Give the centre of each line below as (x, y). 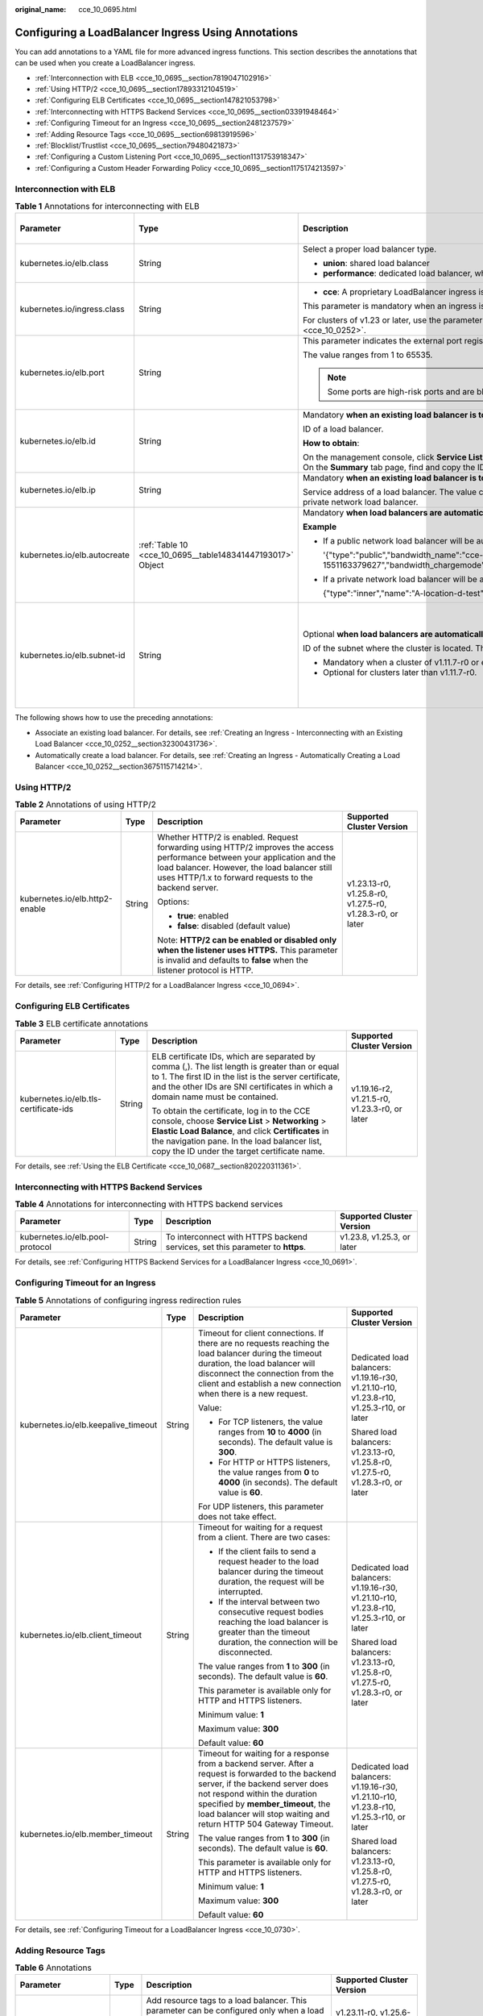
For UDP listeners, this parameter (261, 1506)
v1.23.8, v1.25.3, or (375, 1237)
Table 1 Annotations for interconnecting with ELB (107, 206)
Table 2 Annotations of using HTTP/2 (85, 805)
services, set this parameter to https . (235, 1248)
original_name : (41, 9)
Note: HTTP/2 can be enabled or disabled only (247, 940)
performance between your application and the (247, 857)
